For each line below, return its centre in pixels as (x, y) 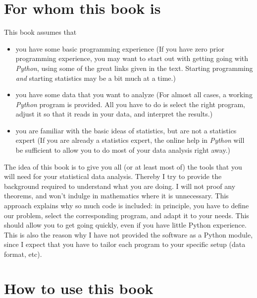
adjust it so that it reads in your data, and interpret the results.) (114, 114)
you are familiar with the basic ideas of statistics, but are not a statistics (126, 130)
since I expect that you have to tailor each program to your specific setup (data (125, 244)
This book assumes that (40, 32)
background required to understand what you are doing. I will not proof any (120, 186)
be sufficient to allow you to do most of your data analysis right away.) (123, 150)
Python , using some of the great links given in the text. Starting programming (134, 68)
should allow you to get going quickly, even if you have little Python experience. (125, 225)
